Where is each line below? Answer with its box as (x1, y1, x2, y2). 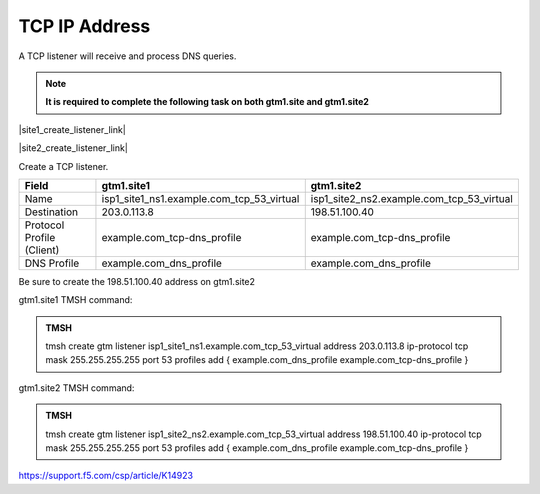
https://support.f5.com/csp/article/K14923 (18, 470, 194, 482)
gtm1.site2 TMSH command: (18, 381, 135, 394)
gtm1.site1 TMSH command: (18, 294, 133, 306)
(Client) (24, 243, 60, 257)
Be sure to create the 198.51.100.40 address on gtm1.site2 (18, 275, 255, 287)
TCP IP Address (18, 15, 151, 37)
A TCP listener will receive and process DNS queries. (18, 50, 237, 62)
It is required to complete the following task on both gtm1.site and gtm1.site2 (45, 96, 370, 108)
